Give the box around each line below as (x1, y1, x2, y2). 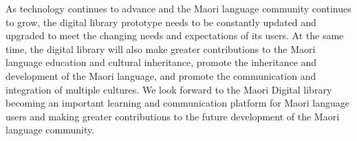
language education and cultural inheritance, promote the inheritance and (6, 55, 317, 69)
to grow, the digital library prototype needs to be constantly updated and (6, 14, 316, 29)
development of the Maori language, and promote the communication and (6, 68, 316, 83)
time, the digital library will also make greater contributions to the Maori (6, 41, 316, 56)
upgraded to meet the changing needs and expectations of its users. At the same (6, 28, 344, 43)
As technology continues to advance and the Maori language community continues (6, 1, 351, 15)
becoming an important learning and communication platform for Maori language (6, 96, 349, 110)
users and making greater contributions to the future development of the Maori (6, 109, 340, 123)
